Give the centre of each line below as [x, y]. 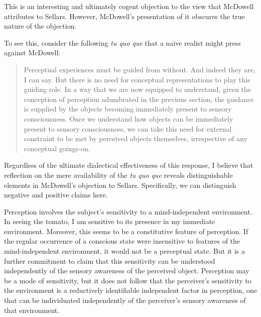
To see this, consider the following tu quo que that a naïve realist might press [122, 42]
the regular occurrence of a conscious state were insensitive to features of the [122, 241]
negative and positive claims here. [56, 195]
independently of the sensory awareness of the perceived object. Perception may [127, 271]
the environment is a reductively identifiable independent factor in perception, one [130, 290]
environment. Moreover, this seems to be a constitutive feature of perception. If [126, 231]
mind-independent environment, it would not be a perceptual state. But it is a [124, 251]
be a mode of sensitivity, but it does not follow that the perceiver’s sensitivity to [128, 280]
